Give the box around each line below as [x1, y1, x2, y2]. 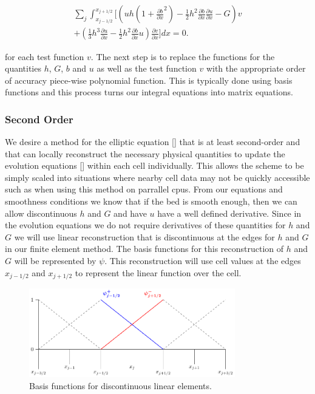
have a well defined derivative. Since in [157, 206, 302, 219]
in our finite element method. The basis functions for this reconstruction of [5, 242, 284, 255]
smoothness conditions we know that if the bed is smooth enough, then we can [5, 195, 297, 208]
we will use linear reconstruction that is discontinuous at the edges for [14, 230, 275, 243]
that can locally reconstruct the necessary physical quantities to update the [5, 147, 285, 160]
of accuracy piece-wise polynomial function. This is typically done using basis [5, 73, 293, 86]
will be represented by [14, 254, 97, 267]
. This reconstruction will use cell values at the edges [104, 254, 301, 267]
